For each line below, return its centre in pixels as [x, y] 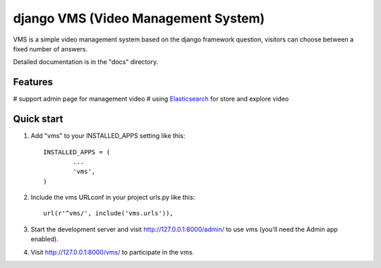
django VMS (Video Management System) [139, 18]
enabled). [45, 239]
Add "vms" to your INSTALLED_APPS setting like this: [108, 136]
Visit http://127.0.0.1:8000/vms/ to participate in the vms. [112, 252]
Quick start [38, 119]
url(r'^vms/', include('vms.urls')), [109, 213]
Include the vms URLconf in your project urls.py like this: [113, 198]
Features [33, 82]
